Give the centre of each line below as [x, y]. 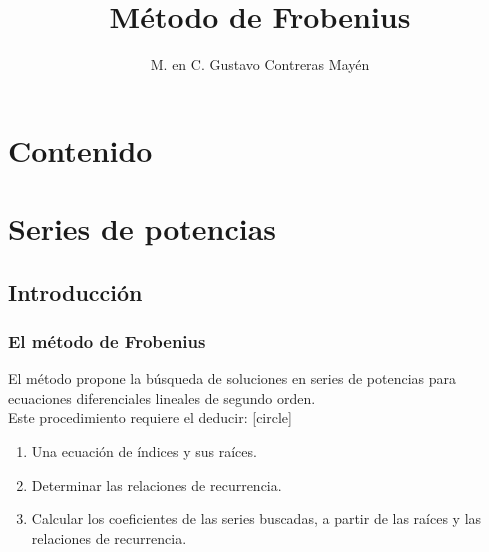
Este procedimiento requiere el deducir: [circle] [150, 417]
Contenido [80, 149]
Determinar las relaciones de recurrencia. [156, 484]
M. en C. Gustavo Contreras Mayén [260, 64]
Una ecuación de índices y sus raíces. [144, 451]
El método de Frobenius [107, 340]
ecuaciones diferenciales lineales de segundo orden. [162, 397]
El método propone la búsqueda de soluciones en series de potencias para [232, 378]
